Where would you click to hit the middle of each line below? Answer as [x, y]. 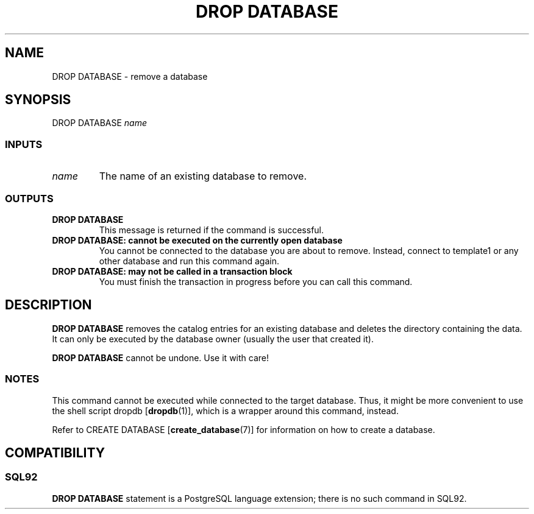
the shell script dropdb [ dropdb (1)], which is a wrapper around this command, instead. [225, 410]
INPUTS [24, 144]
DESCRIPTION [48, 305]
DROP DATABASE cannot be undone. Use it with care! [160, 357]
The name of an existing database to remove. [203, 176]
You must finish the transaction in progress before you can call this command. [256, 281]
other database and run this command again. [189, 261]
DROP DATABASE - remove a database [130, 76]
